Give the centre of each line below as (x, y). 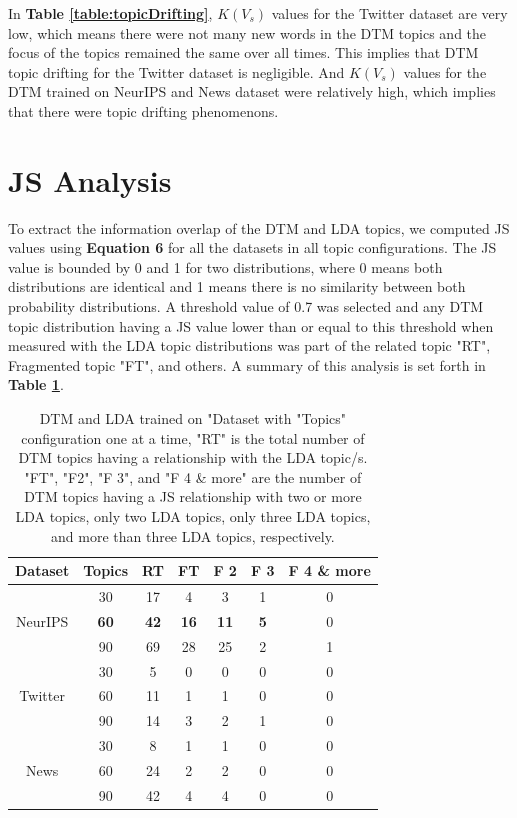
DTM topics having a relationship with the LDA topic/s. (193, 457)
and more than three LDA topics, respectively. (193, 535)
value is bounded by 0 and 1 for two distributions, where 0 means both (225, 266)
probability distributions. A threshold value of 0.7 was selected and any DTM (246, 306)
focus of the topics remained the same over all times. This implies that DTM (243, 52)
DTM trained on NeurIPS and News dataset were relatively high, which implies (252, 91)
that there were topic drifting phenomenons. (143, 110)
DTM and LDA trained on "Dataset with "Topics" (193, 418)
